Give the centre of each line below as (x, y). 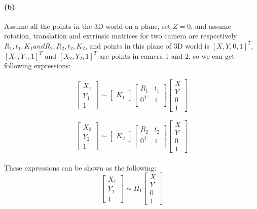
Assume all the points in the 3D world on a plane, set (87, 26)
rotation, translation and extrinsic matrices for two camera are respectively (121, 36)
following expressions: (38, 66)
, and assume (211, 26)
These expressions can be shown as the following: (80, 167)
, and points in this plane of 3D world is (147, 45)
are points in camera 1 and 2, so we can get (167, 55)
